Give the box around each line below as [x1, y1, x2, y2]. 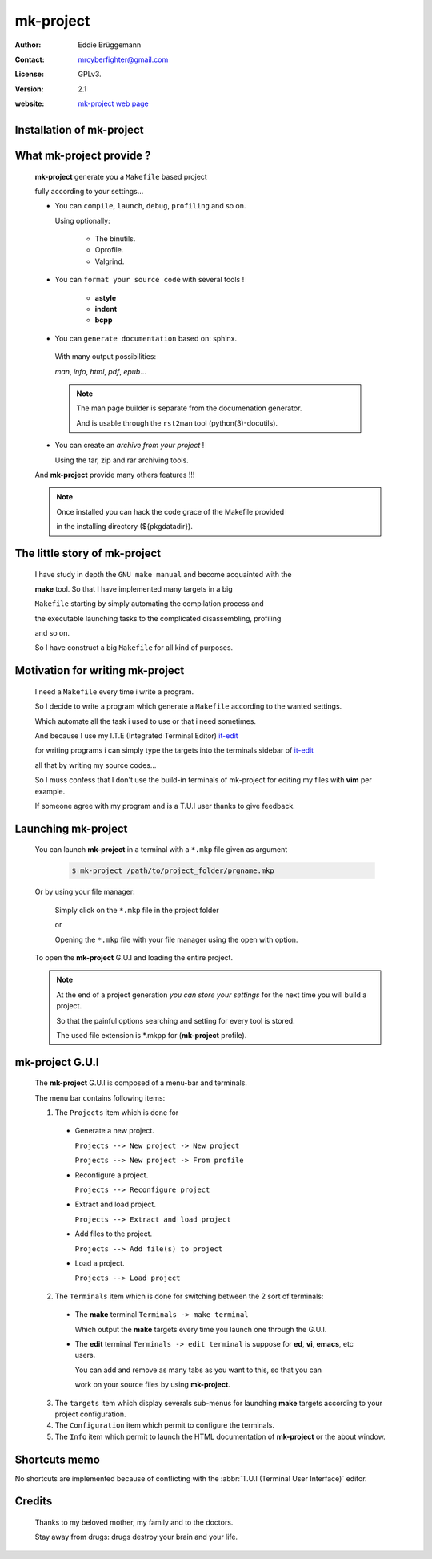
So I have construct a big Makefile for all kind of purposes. [34, 643, 234, 652]
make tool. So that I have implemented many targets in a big [34, 584, 234, 593]
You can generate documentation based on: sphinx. [54, 333, 238, 343]
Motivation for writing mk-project [14, 664, 185, 677]
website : [14, 99, 45, 108]
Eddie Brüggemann [78, 40, 142, 50]
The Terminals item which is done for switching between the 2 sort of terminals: [54, 1291, 324, 1301]
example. [34, 786, 66, 796]
